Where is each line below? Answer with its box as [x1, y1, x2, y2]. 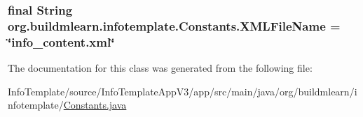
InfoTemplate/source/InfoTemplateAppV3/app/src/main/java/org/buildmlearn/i [8, 84, 357, 98]
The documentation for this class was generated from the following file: [8, 61, 313, 75]
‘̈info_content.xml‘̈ [8, 33, 115, 50]
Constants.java [63, 97, 127, 112]
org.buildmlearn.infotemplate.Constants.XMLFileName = [8, 17, 341, 34]
